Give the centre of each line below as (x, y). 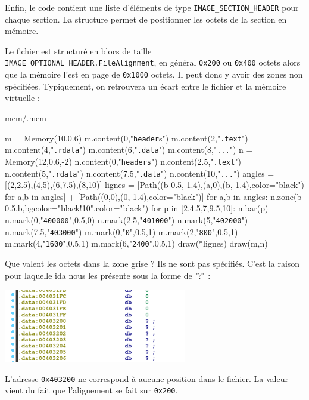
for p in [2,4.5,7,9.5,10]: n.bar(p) (210, 208)
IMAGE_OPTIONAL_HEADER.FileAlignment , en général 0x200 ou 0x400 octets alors (153, 62)
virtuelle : (22, 98)
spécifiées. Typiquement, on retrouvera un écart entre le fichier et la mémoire (146, 86)
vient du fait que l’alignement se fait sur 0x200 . (91, 390)
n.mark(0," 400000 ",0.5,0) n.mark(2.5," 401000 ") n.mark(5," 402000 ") (127, 219)
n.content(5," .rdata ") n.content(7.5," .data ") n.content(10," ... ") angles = (140, 173)
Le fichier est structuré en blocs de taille (78, 50)
